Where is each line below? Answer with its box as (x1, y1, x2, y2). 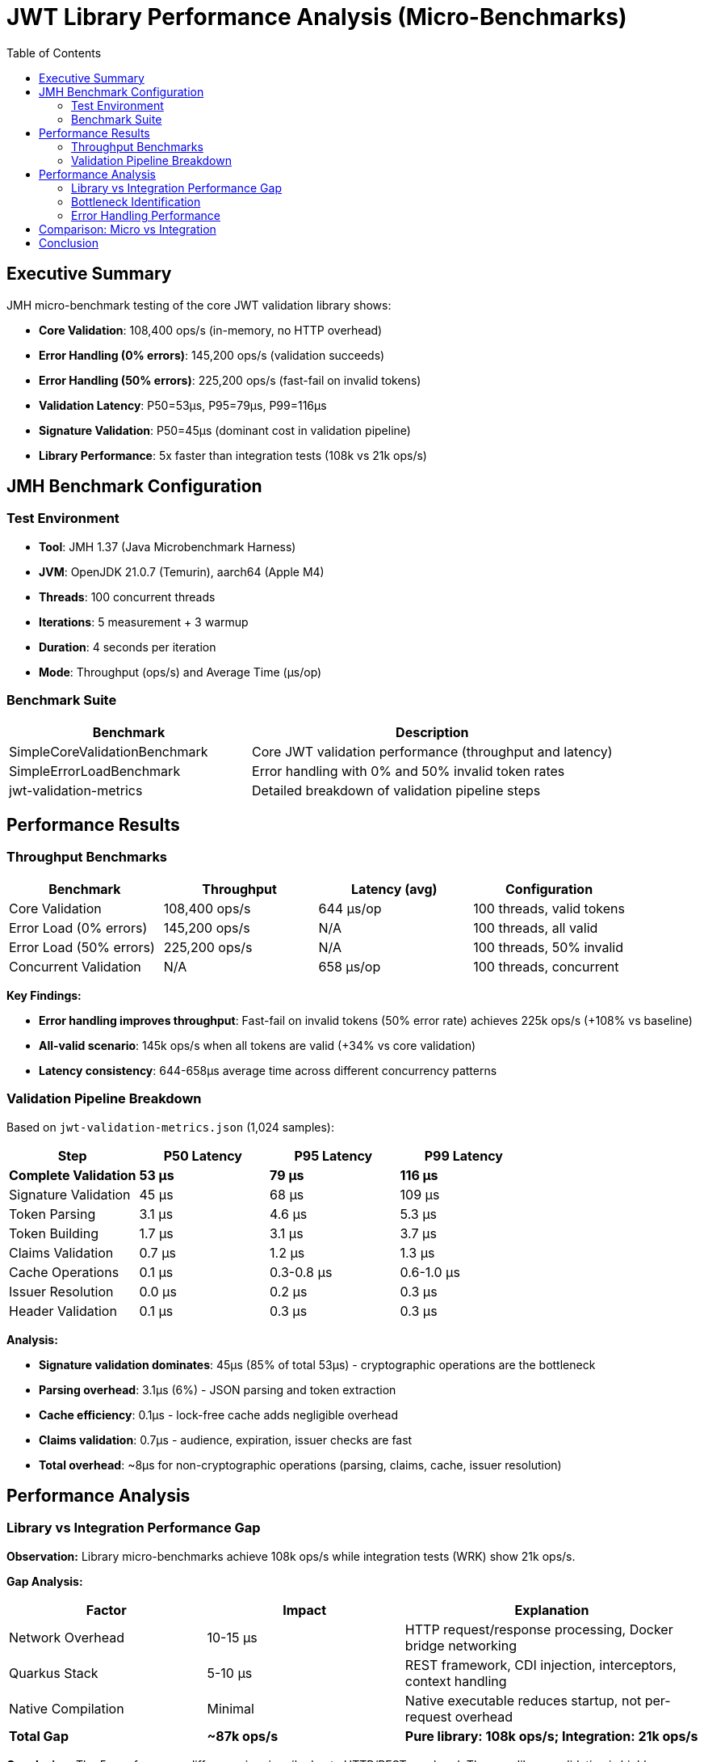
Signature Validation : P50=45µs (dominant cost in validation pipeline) (39, 423, 411, 437)
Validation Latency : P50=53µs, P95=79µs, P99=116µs (39, 398, 327, 412)
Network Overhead (9, 1629, 125, 1646)
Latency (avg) (351, 880, 438, 897)
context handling (404, 1672, 507, 1689)
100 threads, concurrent (473, 958, 619, 975)
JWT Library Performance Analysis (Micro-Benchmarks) (6, 3, 627, 31)
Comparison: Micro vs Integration (39, 221, 216, 236)
